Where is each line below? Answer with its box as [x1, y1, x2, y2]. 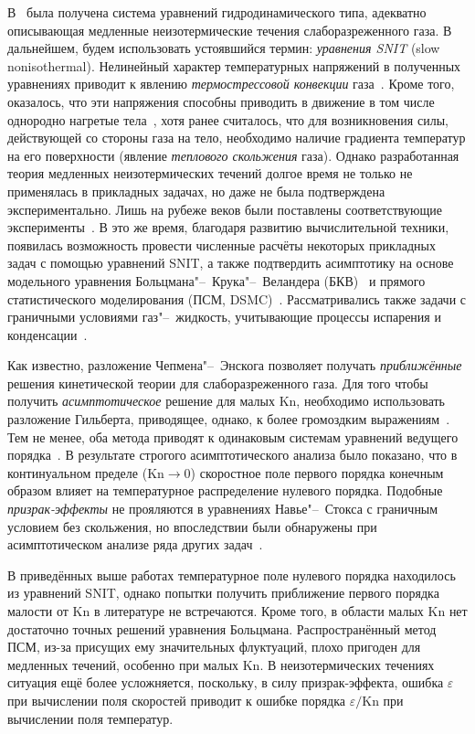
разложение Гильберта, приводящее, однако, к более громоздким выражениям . [7, 410, 450, 429]
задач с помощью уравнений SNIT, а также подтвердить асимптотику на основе [7, 253, 454, 272]
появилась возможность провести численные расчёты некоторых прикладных [7, 235, 436, 254]
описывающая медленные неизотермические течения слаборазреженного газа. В [7, 20, 452, 39]
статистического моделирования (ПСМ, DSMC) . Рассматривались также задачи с [7, 289, 467, 308]
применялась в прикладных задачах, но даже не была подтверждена [7, 181, 385, 200]
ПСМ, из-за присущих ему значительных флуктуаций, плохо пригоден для [7, 637, 421, 656]
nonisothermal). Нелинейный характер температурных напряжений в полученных [7, 56, 461, 75]
